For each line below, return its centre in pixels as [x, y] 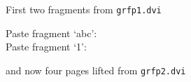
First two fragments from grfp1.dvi [84, 9]
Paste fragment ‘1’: [46, 47]
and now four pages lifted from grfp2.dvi [96, 70]
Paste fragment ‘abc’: [51, 33]
